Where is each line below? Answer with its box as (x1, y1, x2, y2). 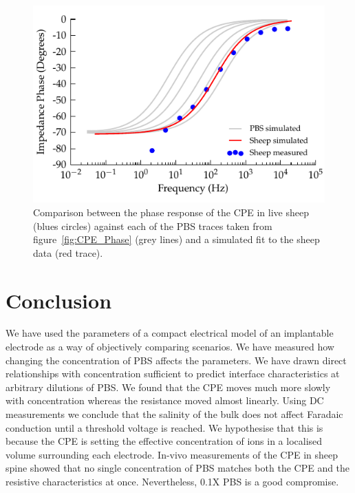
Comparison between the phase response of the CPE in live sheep (33, 204, 309, 219)
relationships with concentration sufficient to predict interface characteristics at (6, 366, 340, 381)
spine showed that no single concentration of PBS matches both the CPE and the (6, 461, 350, 475)
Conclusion (6, 286, 112, 314)
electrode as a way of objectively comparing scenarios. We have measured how (6, 339, 334, 354)
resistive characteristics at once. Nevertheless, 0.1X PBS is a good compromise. (6, 474, 339, 489)
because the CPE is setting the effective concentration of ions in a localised (6, 434, 323, 448)
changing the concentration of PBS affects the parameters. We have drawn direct (6, 353, 347, 367)
